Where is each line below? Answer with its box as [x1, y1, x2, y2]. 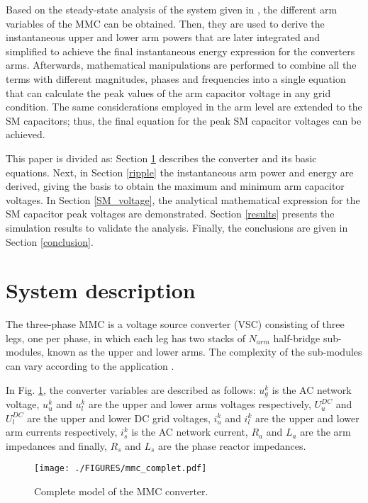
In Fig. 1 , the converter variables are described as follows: [6, 382, 256, 397]
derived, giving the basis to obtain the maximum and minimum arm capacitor [6, 179, 345, 193]
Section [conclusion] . [6, 234, 94, 249]
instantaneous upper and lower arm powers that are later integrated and [6, 30, 320, 45]
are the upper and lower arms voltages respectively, [88, 397, 311, 412]
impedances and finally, [6, 438, 107, 453]
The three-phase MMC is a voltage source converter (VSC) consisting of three [6, 317, 345, 332]
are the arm [300, 424, 351, 439]
